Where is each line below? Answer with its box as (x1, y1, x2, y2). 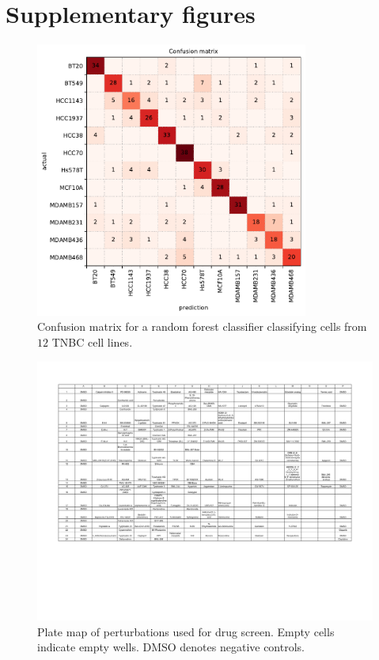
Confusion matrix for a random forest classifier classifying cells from (37, 318, 367, 335)
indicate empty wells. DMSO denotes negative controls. (37, 639, 305, 655)
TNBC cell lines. (51, 333, 133, 350)
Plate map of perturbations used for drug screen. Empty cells (37, 623, 335, 639)
